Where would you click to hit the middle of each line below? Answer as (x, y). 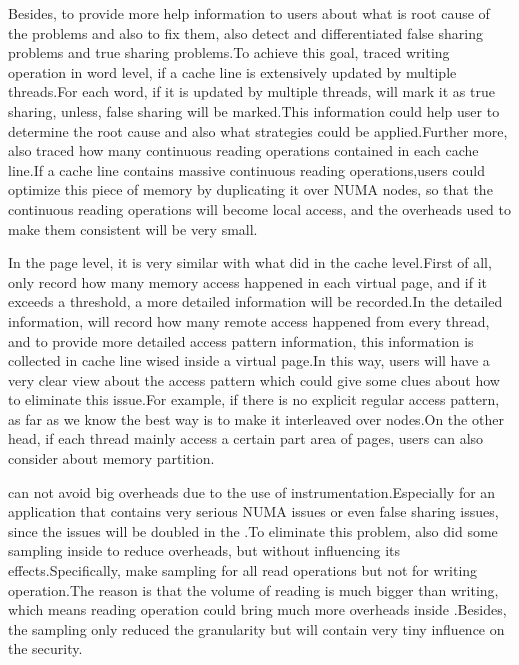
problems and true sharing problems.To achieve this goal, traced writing (229, 52)
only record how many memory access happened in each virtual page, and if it (248, 281)
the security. (45, 648)
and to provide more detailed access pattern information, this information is (241, 340)
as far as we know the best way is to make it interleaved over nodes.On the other (256, 418)
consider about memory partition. (111, 458)
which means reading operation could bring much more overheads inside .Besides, (257, 609)
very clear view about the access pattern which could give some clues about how (254, 379)
